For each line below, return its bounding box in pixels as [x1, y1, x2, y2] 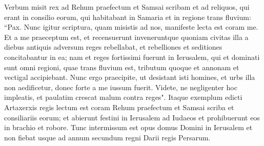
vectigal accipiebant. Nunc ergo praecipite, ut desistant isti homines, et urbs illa [4, 72, 255, 82]
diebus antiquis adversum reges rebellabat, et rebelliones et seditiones [4, 41, 222, 52]
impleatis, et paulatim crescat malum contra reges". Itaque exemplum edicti [4, 92, 242, 102]
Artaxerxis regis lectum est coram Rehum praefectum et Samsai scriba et [4, 101, 234, 112]
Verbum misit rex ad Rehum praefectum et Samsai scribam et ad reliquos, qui [4, 2, 250, 12]
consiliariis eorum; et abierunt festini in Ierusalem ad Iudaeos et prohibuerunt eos [4, 112, 260, 122]
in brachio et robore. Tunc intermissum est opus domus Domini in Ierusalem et [4, 122, 253, 133]
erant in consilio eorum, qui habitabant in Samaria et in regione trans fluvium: [4, 11, 251, 22]
